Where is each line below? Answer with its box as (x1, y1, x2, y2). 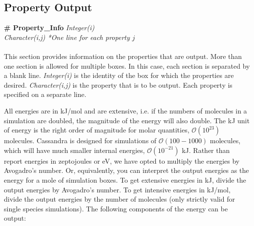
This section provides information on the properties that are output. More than (4, 51, 242, 61)
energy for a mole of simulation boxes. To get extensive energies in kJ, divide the (4, 174, 246, 185)
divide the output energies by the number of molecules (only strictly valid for (4, 194, 235, 204)
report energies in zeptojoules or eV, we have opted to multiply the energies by (4, 155, 240, 166)
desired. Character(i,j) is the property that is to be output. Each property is (4, 79, 233, 90)
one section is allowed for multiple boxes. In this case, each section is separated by (4, 60, 250, 71)
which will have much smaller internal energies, (4, 145, 145, 155)
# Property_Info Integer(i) (4, 22, 95, 33)
